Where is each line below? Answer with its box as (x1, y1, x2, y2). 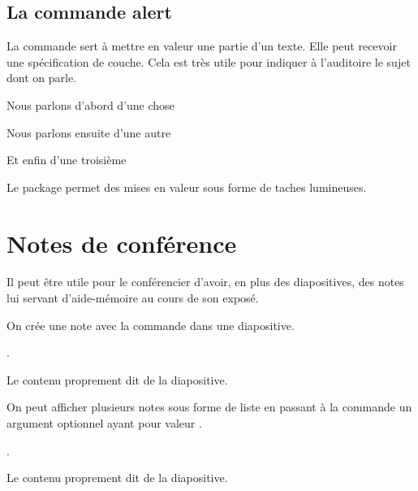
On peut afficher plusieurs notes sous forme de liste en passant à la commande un (6, 398, 412, 415)
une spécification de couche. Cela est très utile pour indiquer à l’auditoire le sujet (6, 53, 411, 70)
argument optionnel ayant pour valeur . (6, 415, 202, 432)
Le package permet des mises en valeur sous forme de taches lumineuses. (6, 178, 367, 195)
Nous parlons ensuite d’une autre (6, 124, 171, 141)
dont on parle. (6, 69, 77, 86)
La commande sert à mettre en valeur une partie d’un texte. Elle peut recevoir (6, 37, 397, 54)
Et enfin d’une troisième (6, 151, 127, 168)
